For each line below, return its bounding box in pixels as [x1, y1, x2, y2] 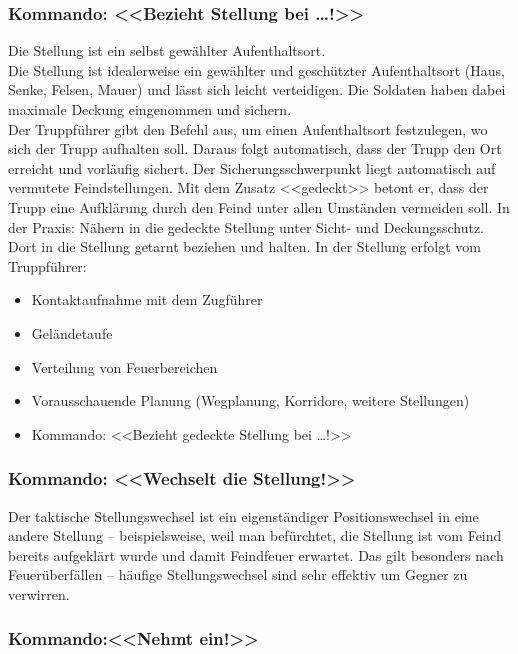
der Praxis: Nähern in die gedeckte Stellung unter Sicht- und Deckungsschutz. [8, 216, 485, 237]
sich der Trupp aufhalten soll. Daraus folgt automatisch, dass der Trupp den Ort [8, 138, 502, 159]
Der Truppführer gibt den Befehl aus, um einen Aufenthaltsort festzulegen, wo [8, 118, 488, 139]
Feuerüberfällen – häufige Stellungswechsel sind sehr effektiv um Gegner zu [8, 564, 468, 585]
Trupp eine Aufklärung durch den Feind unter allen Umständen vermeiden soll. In [8, 196, 510, 217]
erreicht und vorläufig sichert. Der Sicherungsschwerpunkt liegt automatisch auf [8, 157, 496, 178]
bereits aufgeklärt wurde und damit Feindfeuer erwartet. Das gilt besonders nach [8, 544, 504, 565]
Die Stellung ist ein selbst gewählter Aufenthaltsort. [8, 40, 326, 61]
